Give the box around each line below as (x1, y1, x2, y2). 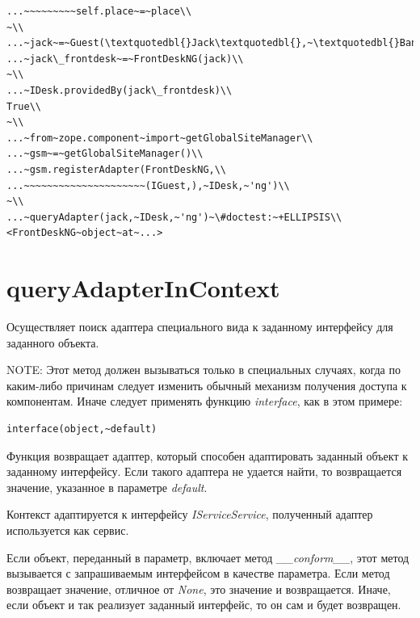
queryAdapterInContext (6, 271, 280, 305)
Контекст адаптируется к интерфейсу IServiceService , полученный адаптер (6, 506, 373, 523)
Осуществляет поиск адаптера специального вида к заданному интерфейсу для (6, 318, 393, 335)
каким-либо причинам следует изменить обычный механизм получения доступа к (6, 376, 407, 393)
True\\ (6, 100, 41, 112)
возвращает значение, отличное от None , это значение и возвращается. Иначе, (6, 580, 391, 597)
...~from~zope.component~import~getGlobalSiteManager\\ (6, 132, 313, 144)
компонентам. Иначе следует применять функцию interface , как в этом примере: (6, 393, 403, 410)
